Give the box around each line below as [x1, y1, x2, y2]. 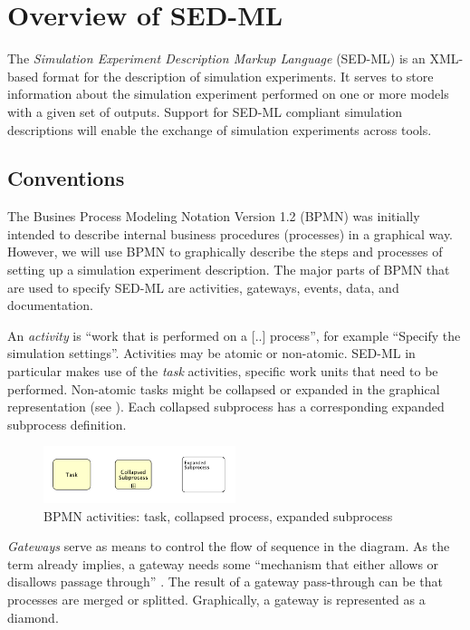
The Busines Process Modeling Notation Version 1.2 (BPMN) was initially [7, 207, 420, 226]
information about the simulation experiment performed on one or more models [7, 84, 449, 103]
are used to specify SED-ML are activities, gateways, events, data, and [7, 277, 399, 296]
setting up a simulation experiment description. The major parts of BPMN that [7, 260, 450, 279]
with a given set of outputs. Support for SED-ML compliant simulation [7, 102, 403, 121]
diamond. [7, 607, 59, 626]
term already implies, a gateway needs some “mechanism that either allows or [7, 554, 439, 573]
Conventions [7, 164, 125, 192]
